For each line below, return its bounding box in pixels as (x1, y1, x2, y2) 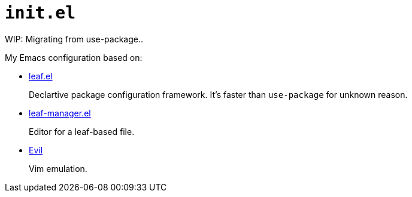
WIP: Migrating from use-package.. (5, 33, 143, 44)
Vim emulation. (29, 163, 87, 174)
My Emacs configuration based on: (5, 52, 143, 63)
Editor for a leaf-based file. (29, 126, 135, 137)
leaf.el (29, 70, 53, 81)
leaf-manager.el (29, 107, 91, 118)
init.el (5, 3, 76, 23)
